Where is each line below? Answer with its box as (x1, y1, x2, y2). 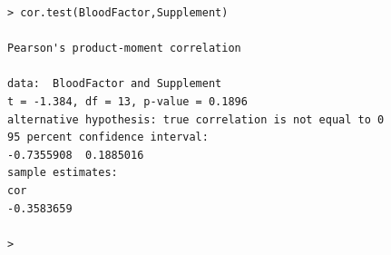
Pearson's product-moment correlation (7, 42, 241, 55)
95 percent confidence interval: (7, 131, 209, 144)
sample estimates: (7, 166, 118, 180)
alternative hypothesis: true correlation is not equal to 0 (7, 113, 385, 126)
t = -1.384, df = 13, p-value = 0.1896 (7, 94, 248, 108)
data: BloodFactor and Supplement (7, 77, 222, 91)
